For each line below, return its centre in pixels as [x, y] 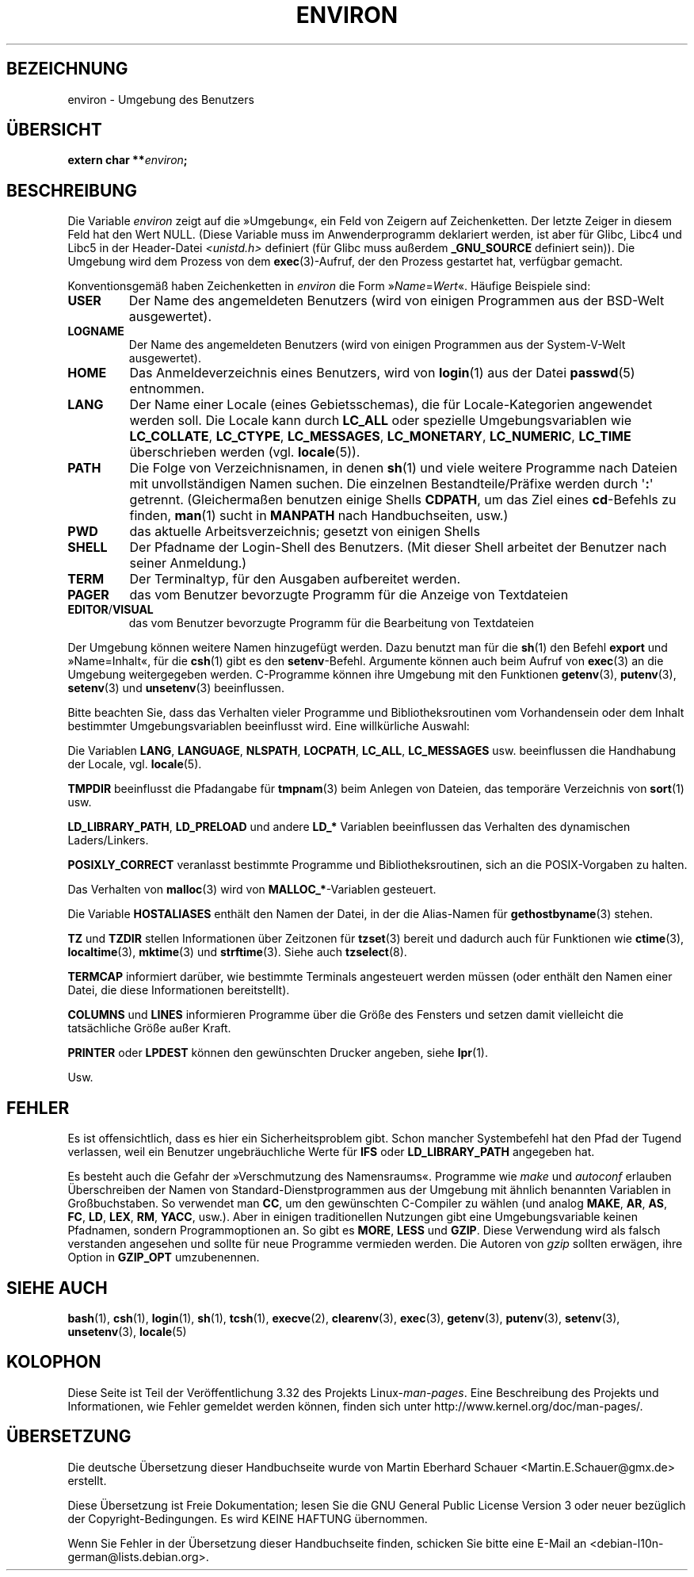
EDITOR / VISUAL [111, 610]
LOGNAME [96, 331]
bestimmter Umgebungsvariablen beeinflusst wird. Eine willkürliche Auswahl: [269, 726]
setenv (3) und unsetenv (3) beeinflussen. [176, 688]
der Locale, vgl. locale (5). [135, 764]
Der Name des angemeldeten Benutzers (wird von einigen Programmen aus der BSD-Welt [397, 301]
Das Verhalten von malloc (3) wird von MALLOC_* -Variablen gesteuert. [252, 890]
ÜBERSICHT [54, 130]
